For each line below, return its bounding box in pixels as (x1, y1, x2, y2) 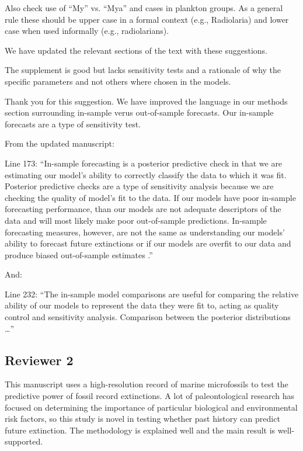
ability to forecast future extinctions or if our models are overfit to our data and (5, 237, 291, 249)
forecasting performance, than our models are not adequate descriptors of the (5, 203, 281, 215)
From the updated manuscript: (5, 137, 114, 150)
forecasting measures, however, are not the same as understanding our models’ (5, 225, 285, 238)
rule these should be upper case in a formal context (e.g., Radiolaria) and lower (5, 13, 289, 25)
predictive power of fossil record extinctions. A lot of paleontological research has (5, 390, 295, 402)
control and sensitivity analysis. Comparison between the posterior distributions (5, 311, 291, 323)
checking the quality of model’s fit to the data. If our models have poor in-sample (5, 191, 296, 203)
